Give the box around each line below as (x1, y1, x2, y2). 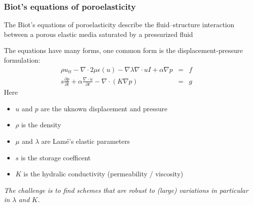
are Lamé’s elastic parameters (41, 136, 130, 146)
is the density (21, 120, 61, 130)
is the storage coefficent (21, 152, 91, 162)
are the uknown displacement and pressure (40, 103, 167, 113)
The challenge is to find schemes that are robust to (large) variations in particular (4, 185, 249, 195)
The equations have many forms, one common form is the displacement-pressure (4, 45, 243, 55)
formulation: (4, 55, 40, 65)
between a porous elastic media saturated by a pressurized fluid (4, 29, 193, 39)
